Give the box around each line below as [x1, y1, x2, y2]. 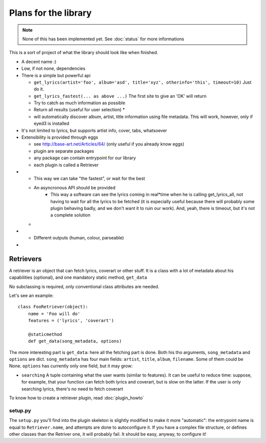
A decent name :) [21, 59, 57, 64]
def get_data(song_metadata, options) [28, 338, 122, 344]
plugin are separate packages [33, 148, 95, 154]
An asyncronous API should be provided [33, 184, 116, 190]
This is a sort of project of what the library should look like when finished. [9, 50, 159, 56]
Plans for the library [9, 7, 92, 18]
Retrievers [9, 255, 42, 263]
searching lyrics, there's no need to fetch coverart [21, 386, 123, 392]
